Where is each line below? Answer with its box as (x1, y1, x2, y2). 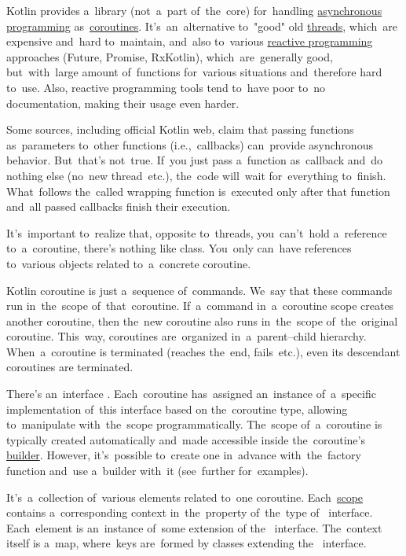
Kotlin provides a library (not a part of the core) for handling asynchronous (6, 2, 382, 18)
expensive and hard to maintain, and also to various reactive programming (6, 33, 373, 50)
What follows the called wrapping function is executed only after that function (6, 182, 390, 199)
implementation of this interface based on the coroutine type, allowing (6, 400, 348, 417)
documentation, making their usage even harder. (6, 94, 240, 111)
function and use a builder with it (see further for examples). (6, 462, 309, 479)
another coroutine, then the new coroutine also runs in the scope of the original (6, 312, 398, 329)
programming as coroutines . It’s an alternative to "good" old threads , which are (6, 17, 397, 34)
